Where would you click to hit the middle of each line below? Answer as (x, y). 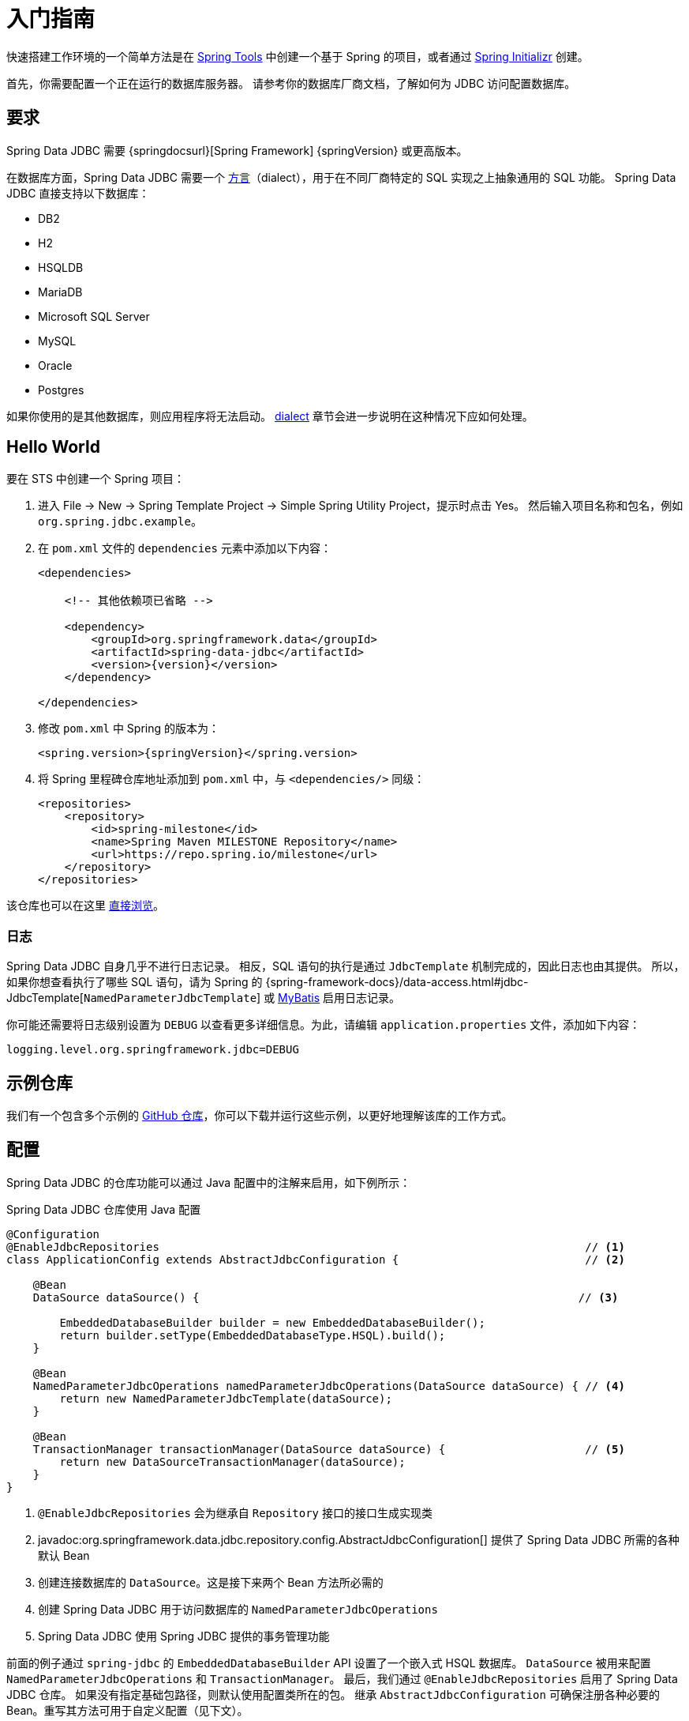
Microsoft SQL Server (94, 316)
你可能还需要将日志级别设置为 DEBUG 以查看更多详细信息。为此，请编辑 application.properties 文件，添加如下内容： (324, 1025)
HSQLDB (61, 267)
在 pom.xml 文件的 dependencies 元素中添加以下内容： (185, 548)
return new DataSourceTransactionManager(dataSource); (232, 1461)
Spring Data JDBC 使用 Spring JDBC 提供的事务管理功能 (184, 1636)
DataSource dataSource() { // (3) (326, 1297)
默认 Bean (64, 1555)
